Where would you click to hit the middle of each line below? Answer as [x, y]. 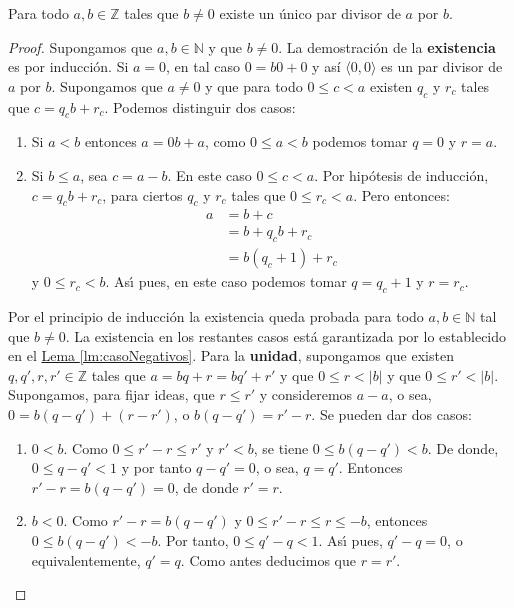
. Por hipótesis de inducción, [401, 174]
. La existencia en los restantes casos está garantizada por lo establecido [286, 335]
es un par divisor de [442, 66]
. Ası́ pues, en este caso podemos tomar [226, 281]
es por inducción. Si [68, 66]
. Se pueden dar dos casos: [391, 414]
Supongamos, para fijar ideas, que [111, 394]
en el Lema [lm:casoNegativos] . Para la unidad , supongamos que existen [231, 355]
